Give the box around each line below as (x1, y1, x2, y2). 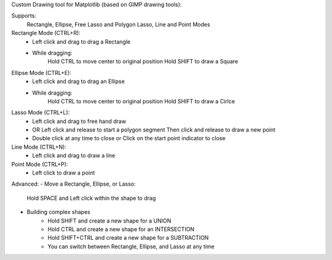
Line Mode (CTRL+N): (11, 143, 67, 151)
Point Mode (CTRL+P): (11, 160, 68, 168)
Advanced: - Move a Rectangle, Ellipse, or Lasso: (11, 180, 136, 187)
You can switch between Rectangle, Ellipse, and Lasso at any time (47, 243, 215, 250)
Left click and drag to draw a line (32, 152, 116, 159)
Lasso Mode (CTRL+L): (11, 109, 70, 116)
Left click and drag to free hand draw (32, 117, 126, 125)
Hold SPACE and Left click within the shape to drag (26, 194, 156, 202)
